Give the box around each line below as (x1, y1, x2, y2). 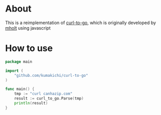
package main (5, 59, 32, 64)
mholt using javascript (5, 25, 51, 31)
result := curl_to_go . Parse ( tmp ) (14, 96, 84, 101)
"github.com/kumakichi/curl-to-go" (14, 73, 88, 78)
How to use (5, 43, 53, 54)
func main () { (5, 86, 35, 92)
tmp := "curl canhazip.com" (14, 91, 72, 96)
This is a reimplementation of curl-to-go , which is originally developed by (5, 20, 156, 26)
